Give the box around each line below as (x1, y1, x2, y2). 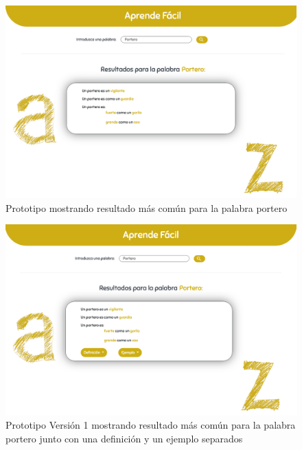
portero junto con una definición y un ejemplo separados (5, 431, 243, 445)
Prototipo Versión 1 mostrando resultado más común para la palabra (5, 418, 296, 432)
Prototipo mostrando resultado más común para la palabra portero (5, 200, 288, 215)
